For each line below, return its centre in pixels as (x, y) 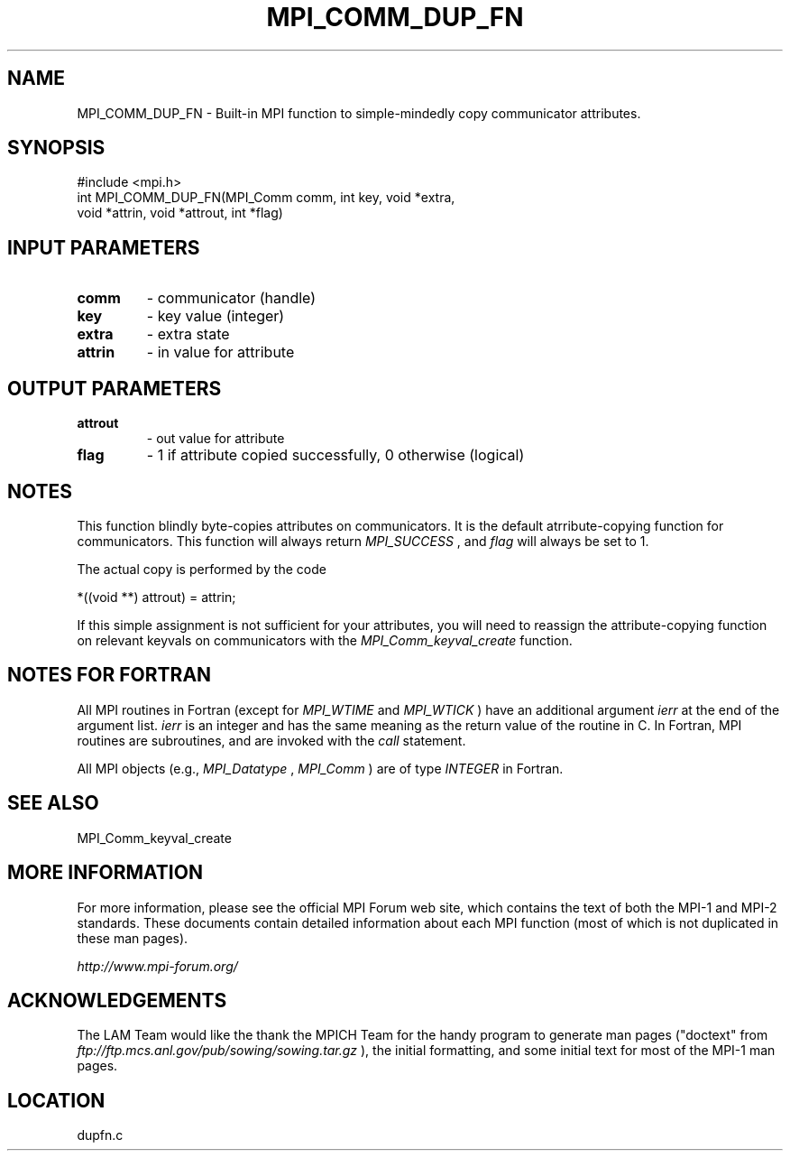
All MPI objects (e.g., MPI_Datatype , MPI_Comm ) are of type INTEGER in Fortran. (320, 768)
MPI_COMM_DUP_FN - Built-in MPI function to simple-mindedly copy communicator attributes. (359, 113)
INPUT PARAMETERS (104, 247)
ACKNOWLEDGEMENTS (117, 1000)
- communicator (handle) (231, 298)
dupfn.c (100, 1135)
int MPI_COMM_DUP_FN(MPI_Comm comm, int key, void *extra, (266, 198)
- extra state (188, 334)
